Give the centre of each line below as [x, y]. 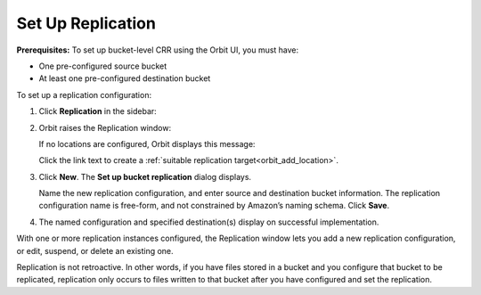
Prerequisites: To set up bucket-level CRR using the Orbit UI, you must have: [158, 50]
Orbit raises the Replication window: [105, 127]
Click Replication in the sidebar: [98, 111]
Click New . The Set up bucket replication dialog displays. [145, 176]
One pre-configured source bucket [103, 66]
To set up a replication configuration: [84, 94]
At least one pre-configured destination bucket [125, 78]
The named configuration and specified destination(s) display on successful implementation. [209, 222]
